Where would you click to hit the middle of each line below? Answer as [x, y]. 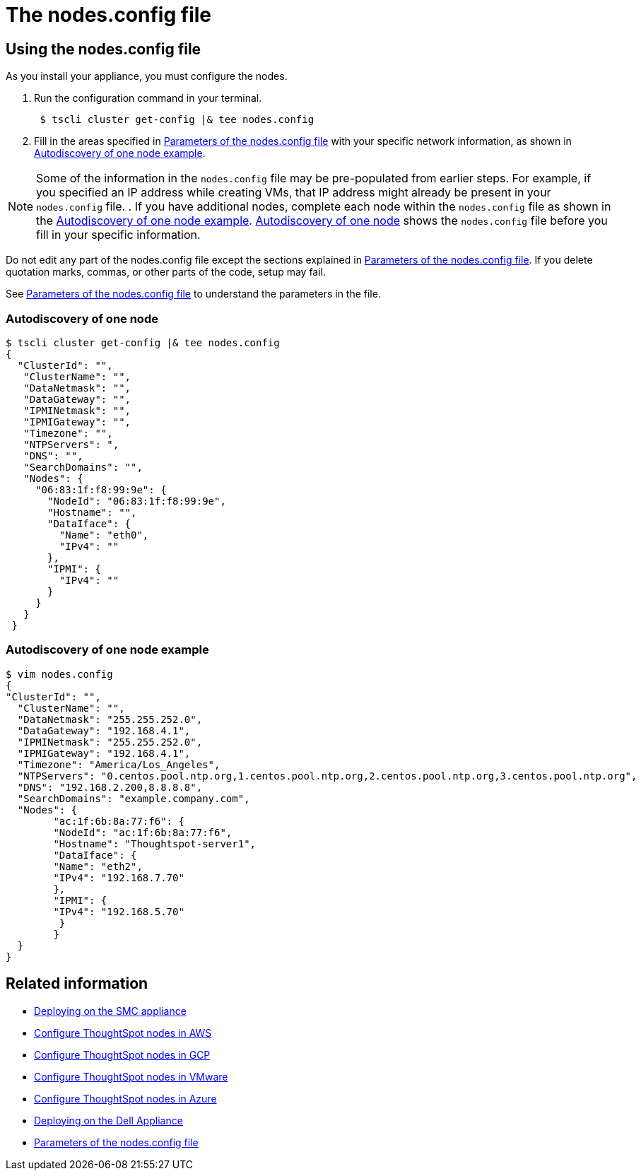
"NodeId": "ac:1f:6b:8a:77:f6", [143, 832]
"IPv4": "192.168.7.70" [119, 877]
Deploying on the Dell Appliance [108, 1120]
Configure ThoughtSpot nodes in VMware [131, 1076]
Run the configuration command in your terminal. [148, 98]
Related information [77, 984]
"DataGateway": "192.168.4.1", [104, 730]
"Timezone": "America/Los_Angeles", [119, 764]
